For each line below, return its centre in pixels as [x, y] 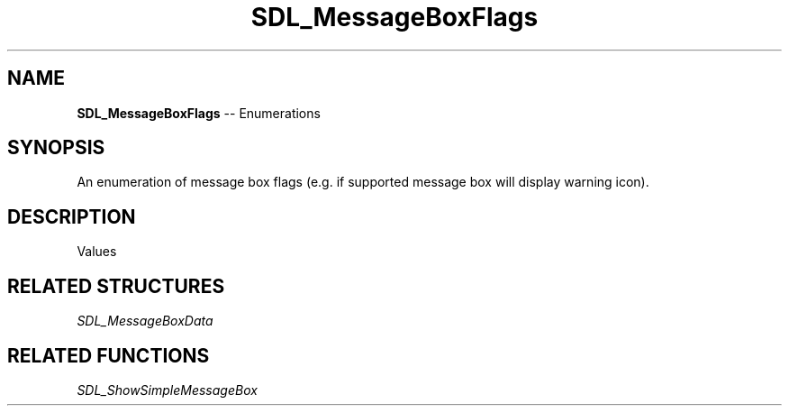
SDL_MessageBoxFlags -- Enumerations [199, 113]
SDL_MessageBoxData [145, 321]
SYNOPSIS [56, 148]
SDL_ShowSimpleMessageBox [167, 390]
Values [97, 252]
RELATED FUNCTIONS [109, 355]
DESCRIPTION [72, 216]
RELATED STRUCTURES [116, 286]
